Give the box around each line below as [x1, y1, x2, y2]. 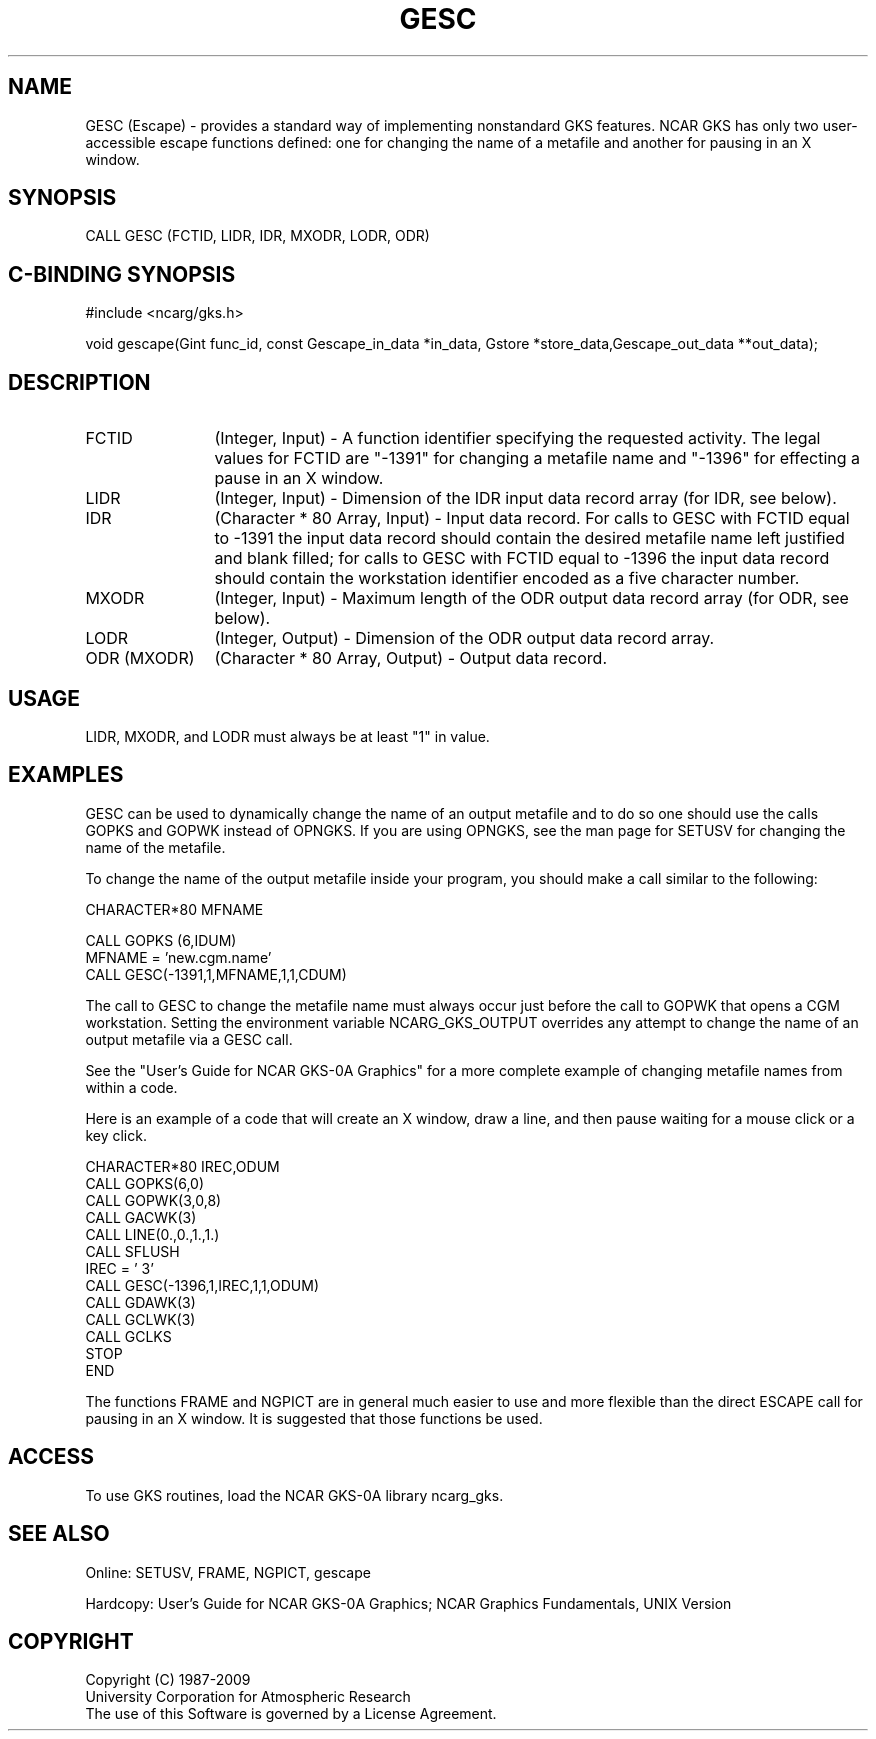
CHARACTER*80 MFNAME [85, 900, 264, 918]
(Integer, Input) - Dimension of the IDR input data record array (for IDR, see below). [214, 488, 837, 509]
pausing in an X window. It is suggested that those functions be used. [85, 1409, 543, 1427]
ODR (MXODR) [85, 648, 195, 669]
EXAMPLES [8, 762, 124, 788]
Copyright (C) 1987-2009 [85, 1671, 251, 1689]
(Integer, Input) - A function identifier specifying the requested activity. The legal [214, 428, 821, 449]
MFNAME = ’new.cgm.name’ [85, 948, 272, 966]
